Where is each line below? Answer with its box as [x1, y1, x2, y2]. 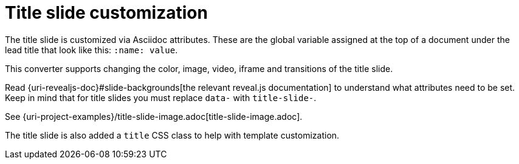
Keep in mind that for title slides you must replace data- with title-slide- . [5, 92, 317, 103]
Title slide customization [5, 2, 208, 23]
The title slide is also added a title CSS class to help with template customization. [5, 130, 340, 140]
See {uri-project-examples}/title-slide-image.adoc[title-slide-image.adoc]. [5, 111, 303, 122]
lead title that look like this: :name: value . [5, 44, 178, 55]
